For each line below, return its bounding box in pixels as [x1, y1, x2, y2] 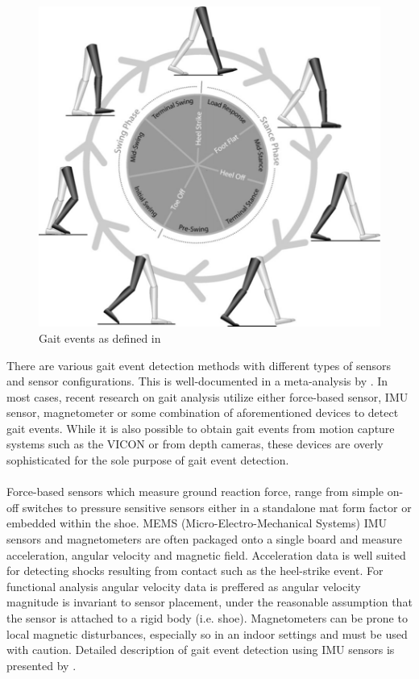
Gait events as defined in [39, 329, 161, 346]
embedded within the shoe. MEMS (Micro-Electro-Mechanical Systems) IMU [6, 514, 388, 531]
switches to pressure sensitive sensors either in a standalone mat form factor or [22, 498, 412, 515]
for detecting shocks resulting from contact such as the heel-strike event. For [6, 562, 384, 579]
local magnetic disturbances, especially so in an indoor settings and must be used [6, 625, 408, 642]
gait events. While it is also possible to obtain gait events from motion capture [6, 419, 395, 436]
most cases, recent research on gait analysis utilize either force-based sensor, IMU [6, 388, 409, 405]
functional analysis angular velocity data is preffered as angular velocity [6, 577, 361, 594]
